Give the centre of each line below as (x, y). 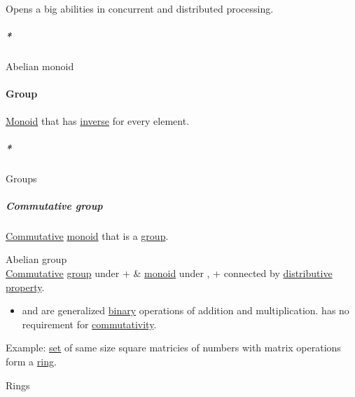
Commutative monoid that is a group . (87, 235)
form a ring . (31, 362)
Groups (21, 178)
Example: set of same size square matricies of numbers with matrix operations (173, 348)
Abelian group (36, 259)
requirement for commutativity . (89, 324)
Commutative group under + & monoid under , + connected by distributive (169, 273)
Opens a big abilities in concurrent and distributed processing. (140, 8)
